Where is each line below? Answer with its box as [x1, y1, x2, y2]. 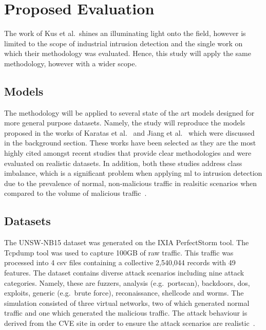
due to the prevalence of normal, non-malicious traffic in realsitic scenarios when [4, 177, 257, 188]
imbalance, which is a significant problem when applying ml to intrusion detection [4, 168, 262, 178]
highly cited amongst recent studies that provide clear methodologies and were [4, 148, 252, 158]
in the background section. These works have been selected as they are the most [4, 137, 256, 148]
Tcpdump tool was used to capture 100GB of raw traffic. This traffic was [4, 247, 234, 258]
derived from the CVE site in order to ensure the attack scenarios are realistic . [4, 318, 255, 328]
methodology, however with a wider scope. [4, 58, 137, 68]
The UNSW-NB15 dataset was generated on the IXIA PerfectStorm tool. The [4, 237, 249, 248]
